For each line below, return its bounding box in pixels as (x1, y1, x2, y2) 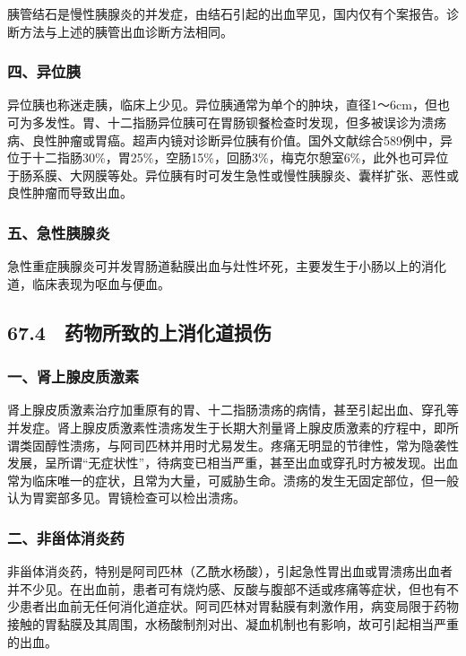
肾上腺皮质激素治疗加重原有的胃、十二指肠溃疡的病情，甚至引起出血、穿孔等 (7, 400, 459, 419)
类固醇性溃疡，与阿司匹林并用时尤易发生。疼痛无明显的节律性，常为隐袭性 (19, 435, 459, 454)
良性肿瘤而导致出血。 (7, 183, 133, 202)
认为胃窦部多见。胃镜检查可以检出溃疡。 (7, 488, 246, 507)
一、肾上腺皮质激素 (7, 365, 140, 388)
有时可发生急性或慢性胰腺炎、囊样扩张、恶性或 (182, 165, 459, 184)
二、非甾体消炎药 (7, 526, 125, 548)
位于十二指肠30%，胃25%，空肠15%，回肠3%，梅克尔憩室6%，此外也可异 (7, 148, 436, 167)
